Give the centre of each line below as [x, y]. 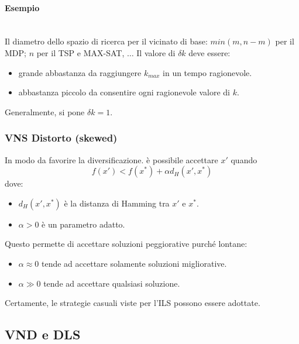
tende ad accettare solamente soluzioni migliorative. [134, 263]
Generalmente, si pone [45, 111]
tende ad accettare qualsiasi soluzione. [112, 283]
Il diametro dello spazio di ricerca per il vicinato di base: [106, 41]
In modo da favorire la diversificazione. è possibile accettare [111, 159]
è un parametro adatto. [83, 224]
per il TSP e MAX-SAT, [80, 52]
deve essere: [209, 52]
